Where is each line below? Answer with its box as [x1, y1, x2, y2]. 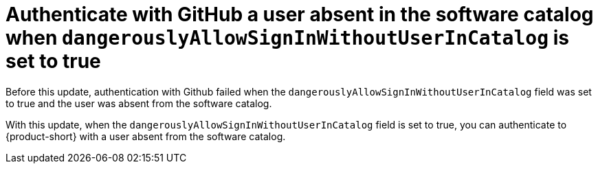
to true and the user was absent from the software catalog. [5, 97, 272, 109]
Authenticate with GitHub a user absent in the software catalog [5, 3, 594, 26]
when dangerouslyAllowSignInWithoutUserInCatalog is [5, 26, 569, 49]
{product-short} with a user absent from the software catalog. [5, 130, 286, 142]
